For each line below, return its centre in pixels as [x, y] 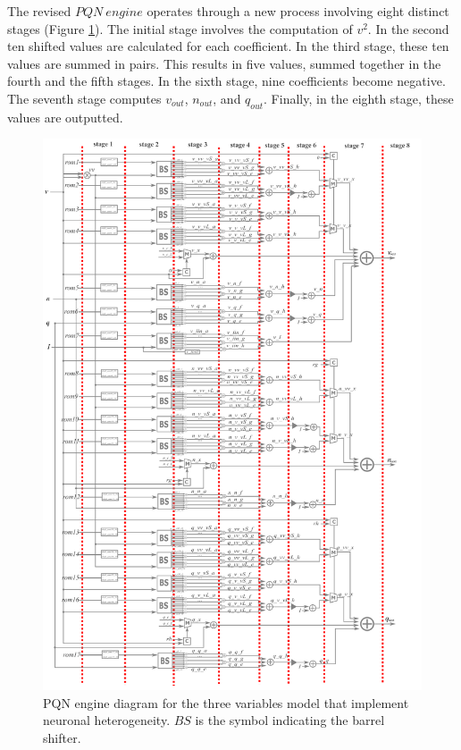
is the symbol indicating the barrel [290, 720]
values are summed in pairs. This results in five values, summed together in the [224, 63]
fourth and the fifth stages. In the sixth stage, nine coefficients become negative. [226, 81]
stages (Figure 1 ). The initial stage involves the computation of [180, 28]
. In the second [408, 28]
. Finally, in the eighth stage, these [359, 98]
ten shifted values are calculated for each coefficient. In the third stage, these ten [228, 46]
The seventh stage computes [84, 98]
